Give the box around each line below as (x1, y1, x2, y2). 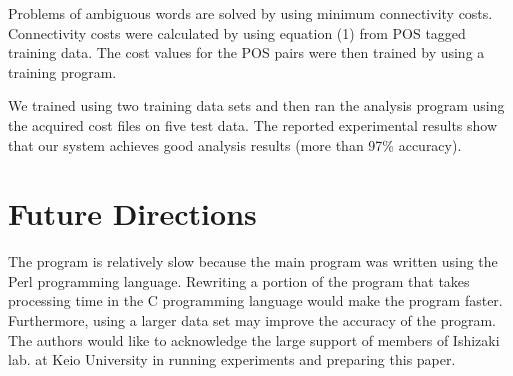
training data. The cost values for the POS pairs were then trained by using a (8, 42, 485, 63)
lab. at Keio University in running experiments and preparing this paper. (8, 349, 456, 370)
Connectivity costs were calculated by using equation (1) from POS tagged (8, 22, 466, 43)
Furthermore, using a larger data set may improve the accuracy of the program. (8, 310, 496, 331)
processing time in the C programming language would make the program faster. (8, 290, 503, 311)
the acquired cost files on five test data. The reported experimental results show (8, 114, 498, 135)
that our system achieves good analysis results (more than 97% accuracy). (8, 134, 462, 155)
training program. (8, 61, 117, 82)
